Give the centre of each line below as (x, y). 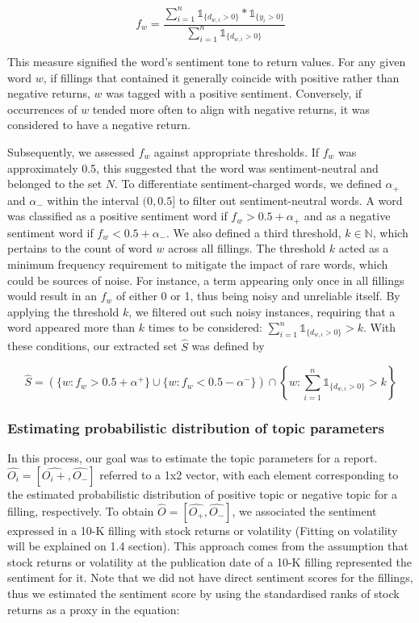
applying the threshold (63, 311)
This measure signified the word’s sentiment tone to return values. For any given (207, 62)
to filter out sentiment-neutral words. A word (291, 200)
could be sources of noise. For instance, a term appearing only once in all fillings (206, 280)
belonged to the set (55, 184)
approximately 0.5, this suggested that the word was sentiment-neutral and (193, 167)
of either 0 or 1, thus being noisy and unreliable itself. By (258, 296)
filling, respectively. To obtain (81, 510)
